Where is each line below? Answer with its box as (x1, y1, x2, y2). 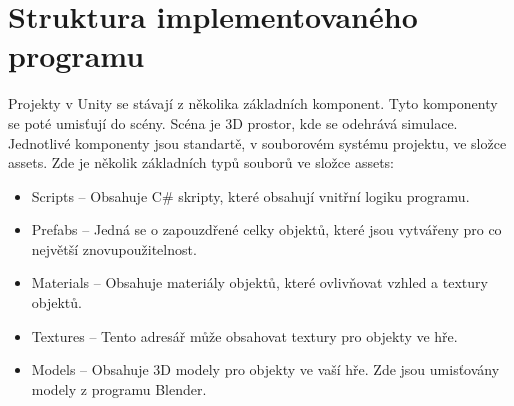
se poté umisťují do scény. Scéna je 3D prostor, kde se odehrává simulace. (8, 112, 458, 133)
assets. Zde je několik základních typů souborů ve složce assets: (8, 152, 394, 173)
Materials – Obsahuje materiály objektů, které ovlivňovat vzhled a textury (31, 272, 488, 293)
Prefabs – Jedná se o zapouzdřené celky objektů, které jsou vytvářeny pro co (31, 219, 502, 240)
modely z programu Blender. (31, 378, 207, 399)
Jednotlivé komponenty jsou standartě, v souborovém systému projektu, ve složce (8, 132, 507, 153)
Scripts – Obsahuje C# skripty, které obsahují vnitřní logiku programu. (31, 185, 470, 206)
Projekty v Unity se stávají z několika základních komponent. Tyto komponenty (8, 93, 498, 114)
